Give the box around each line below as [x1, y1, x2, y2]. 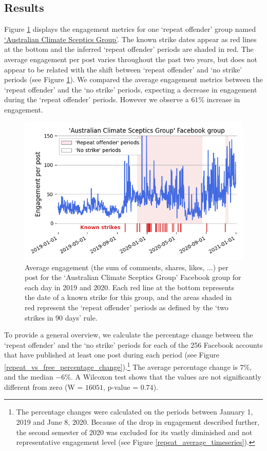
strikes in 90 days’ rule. [25, 312, 98, 323]
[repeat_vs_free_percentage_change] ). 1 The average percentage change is [4, 360, 238, 372]
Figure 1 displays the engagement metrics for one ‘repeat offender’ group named [4, 24, 256, 34]
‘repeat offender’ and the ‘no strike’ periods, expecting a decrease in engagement [4, 84, 257, 95]
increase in [206, 94, 240, 105]
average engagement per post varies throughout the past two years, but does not [4, 53, 257, 64]
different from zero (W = [4, 381, 83, 392]
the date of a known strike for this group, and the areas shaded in [25, 292, 232, 303]
